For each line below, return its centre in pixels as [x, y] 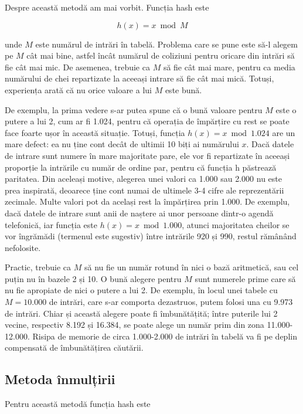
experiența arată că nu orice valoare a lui [78, 89]
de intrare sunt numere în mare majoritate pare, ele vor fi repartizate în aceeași [147, 155]
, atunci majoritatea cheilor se [236, 224]
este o [286, 109]
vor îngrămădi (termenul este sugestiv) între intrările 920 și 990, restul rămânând [151, 236]
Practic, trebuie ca [38, 267]
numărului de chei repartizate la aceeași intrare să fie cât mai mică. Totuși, [139, 78]
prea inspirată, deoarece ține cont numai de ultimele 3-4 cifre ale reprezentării [144, 190]
